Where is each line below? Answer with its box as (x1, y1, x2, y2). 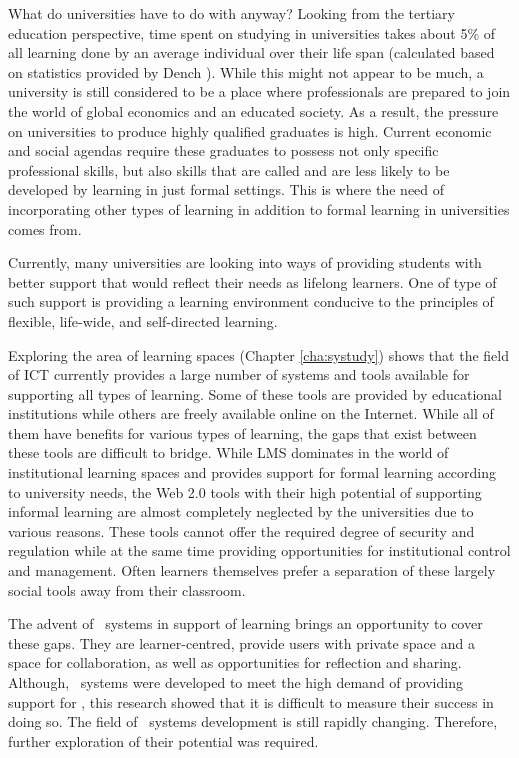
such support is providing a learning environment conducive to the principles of (8, 291, 494, 312)
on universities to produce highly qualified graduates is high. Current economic (8, 120, 492, 141)
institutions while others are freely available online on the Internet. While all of (8, 403, 494, 424)
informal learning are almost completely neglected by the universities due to (8, 501, 474, 522)
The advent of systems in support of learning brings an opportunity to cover (8, 613, 483, 634)
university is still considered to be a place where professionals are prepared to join (8, 81, 511, 102)
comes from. (8, 218, 82, 239)
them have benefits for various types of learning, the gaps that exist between (8, 422, 477, 443)
